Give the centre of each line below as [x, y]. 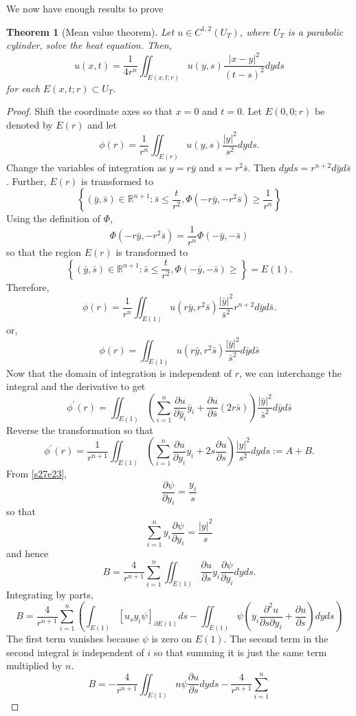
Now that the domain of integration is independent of [119, 372]
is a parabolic [315, 31]
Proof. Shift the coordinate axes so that [90, 111]
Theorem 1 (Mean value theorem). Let [90, 31]
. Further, [26, 181]
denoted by [30, 124]
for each [23, 88]
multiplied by [34, 665]
